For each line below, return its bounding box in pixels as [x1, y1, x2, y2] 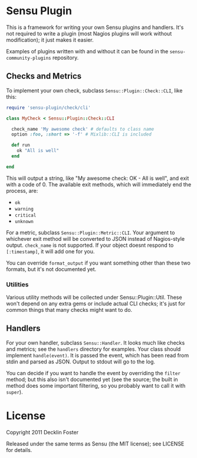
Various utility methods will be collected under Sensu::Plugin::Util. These [6, 294, 182, 301]
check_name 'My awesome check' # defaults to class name [11, 126, 155, 132]
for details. [6, 446, 32, 453]
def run [11, 142, 31, 149]
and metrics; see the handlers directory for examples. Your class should [6, 345, 181, 353]
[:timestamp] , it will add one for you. [6, 247, 95, 255]
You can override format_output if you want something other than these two [6, 259, 191, 266]
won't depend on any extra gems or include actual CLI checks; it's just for [6, 300, 186, 307]
